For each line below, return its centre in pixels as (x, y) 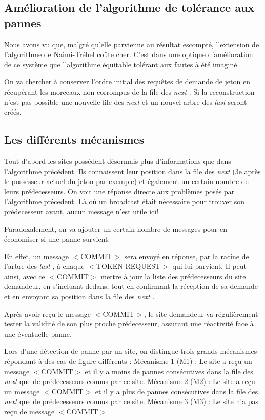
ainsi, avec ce (25, 276)
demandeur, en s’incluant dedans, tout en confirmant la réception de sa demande (131, 286)
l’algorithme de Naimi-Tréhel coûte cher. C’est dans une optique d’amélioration (129, 54)
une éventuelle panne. (38, 333)
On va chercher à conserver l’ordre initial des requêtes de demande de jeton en (127, 81)
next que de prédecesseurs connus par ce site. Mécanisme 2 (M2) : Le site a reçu (130, 381)
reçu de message (29, 412)
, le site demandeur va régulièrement (201, 313)
